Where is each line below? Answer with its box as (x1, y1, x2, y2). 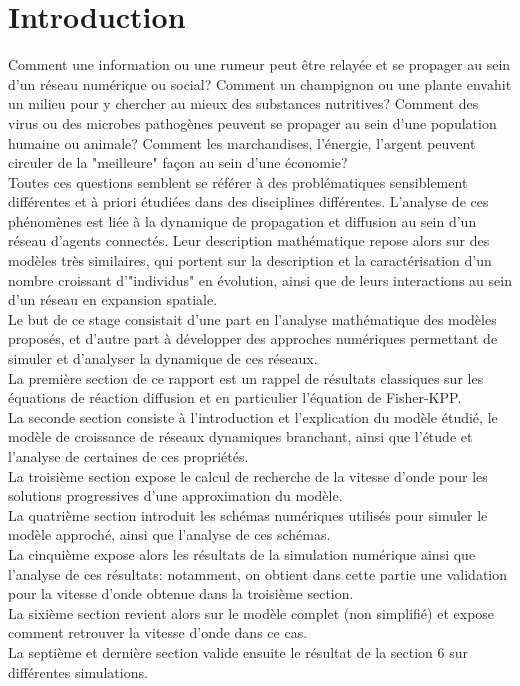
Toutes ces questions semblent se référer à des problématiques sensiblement (8, 171, 468, 192)
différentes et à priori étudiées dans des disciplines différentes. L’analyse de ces (8, 191, 489, 212)
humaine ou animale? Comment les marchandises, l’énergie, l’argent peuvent (8, 132, 476, 153)
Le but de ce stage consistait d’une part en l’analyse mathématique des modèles (8, 308, 497, 329)
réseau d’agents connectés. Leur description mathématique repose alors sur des (8, 230, 490, 251)
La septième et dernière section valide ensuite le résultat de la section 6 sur (8, 641, 469, 662)
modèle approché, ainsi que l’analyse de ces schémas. (8, 524, 331, 545)
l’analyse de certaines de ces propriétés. (8, 446, 249, 466)
